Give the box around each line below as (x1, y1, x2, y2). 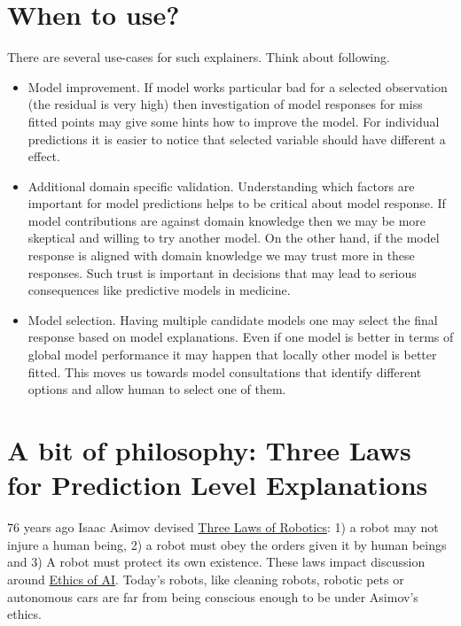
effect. (27, 147, 60, 166)
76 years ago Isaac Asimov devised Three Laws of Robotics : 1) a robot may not (7, 518, 439, 537)
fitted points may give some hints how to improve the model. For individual (27, 112, 440, 130)
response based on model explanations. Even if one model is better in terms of (27, 328, 454, 346)
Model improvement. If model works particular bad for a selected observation (27, 77, 448, 96)
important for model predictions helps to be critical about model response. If (27, 194, 446, 213)
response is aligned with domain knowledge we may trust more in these (27, 246, 415, 265)
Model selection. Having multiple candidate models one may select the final (27, 310, 438, 328)
